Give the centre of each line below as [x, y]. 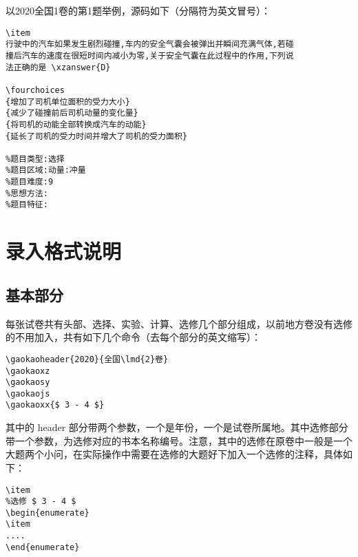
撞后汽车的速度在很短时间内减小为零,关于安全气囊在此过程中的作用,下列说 [150, 55]
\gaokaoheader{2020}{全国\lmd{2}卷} [87, 359]
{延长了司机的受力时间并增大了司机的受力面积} [97, 136]
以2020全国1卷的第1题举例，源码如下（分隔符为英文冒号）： [138, 10]
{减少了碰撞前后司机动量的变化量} [72, 113]
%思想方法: [27, 193]
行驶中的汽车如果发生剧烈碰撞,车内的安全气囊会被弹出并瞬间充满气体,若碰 [150, 44]
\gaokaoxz [28, 371]
